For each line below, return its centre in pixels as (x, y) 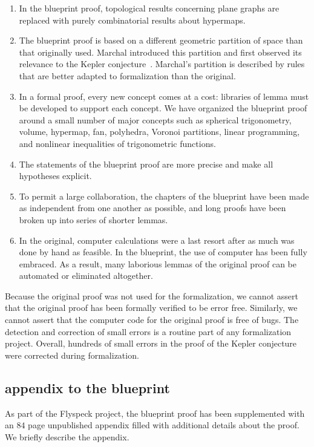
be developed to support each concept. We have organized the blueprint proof (163, 108)
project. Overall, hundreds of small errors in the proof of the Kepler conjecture (151, 343)
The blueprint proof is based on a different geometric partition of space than (161, 40)
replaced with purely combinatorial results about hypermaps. (132, 20)
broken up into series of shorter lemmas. (93, 219)
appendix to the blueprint (87, 387)
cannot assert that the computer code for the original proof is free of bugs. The (152, 320)
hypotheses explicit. (55, 176)
